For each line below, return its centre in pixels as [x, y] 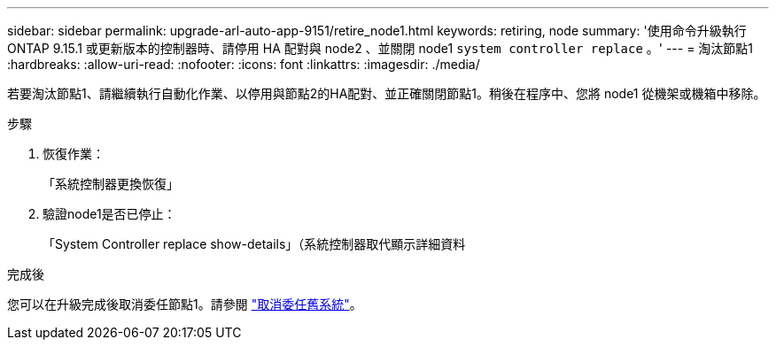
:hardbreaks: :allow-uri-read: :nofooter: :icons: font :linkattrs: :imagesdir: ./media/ [244, 64]
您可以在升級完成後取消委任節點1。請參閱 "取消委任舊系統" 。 [185, 304]
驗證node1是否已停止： [109, 214]
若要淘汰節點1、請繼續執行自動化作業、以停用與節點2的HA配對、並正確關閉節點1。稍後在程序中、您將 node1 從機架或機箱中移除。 [387, 93]
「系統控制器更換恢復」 [111, 184]
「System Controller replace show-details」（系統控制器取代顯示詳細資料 [254, 244]
